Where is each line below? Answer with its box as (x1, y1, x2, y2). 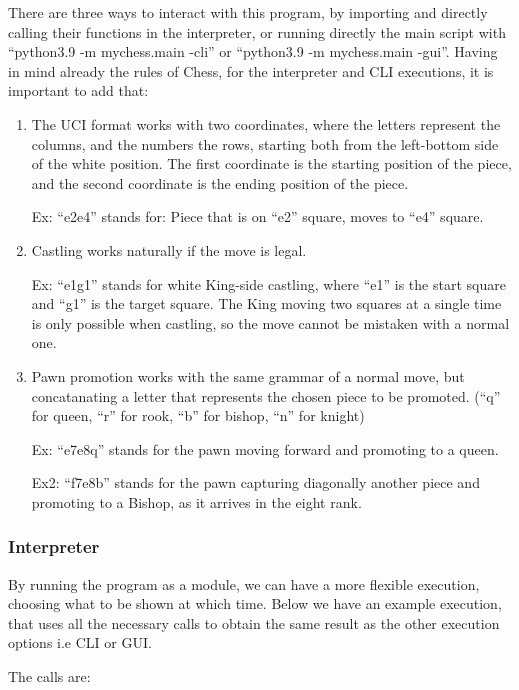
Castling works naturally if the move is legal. (31, 239, 307, 260)
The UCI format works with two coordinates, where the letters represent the (31, 113, 501, 134)
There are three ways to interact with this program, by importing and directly (8, 2, 488, 22)
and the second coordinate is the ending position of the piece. (31, 172, 409, 193)
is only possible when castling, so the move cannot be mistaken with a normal (31, 312, 510, 333)
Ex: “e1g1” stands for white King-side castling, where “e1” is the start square (31, 273, 506, 294)
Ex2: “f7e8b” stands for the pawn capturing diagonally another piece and (31, 472, 480, 493)
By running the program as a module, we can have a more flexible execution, (8, 573, 480, 594)
